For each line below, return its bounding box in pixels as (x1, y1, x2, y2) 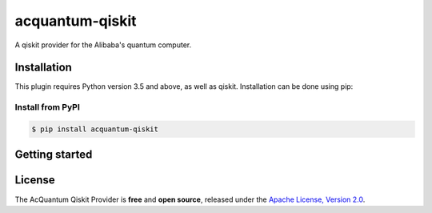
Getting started (14, 148, 93, 162)
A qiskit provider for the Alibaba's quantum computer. (14, 40, 192, 50)
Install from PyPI (14, 102, 80, 113)
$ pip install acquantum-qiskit (31, 125, 159, 134)
